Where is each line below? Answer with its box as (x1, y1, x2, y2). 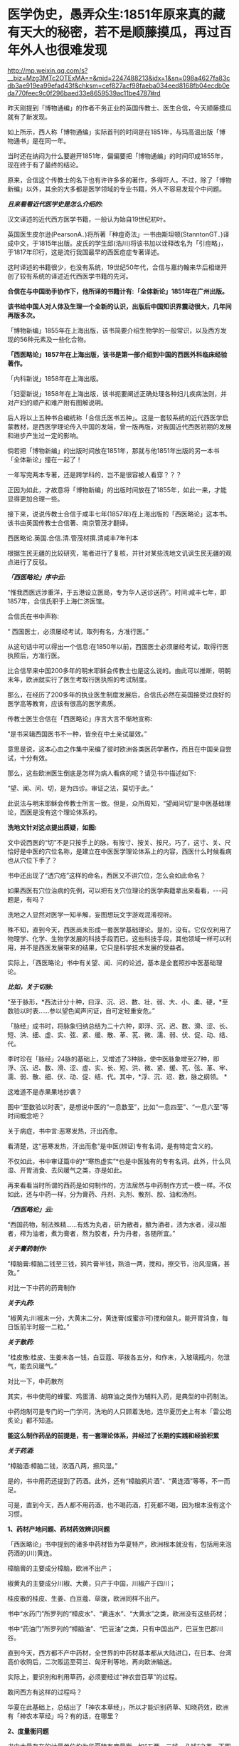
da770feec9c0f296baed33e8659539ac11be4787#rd (7, 88, 161, 97)
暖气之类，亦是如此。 (63, 1165, 126, 1174)
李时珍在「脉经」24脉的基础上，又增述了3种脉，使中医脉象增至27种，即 (7, 1054, 220, 1063)
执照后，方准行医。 (7, 651, 64, 660)
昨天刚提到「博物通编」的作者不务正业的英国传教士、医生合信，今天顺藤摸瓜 (7, 103, 232, 112)
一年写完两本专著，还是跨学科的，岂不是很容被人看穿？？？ (7, 470, 182, 479)
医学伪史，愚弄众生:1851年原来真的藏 (7, 6, 225, 23)
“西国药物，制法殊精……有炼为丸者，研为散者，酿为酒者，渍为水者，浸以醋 (7, 1220, 227, 1229)
